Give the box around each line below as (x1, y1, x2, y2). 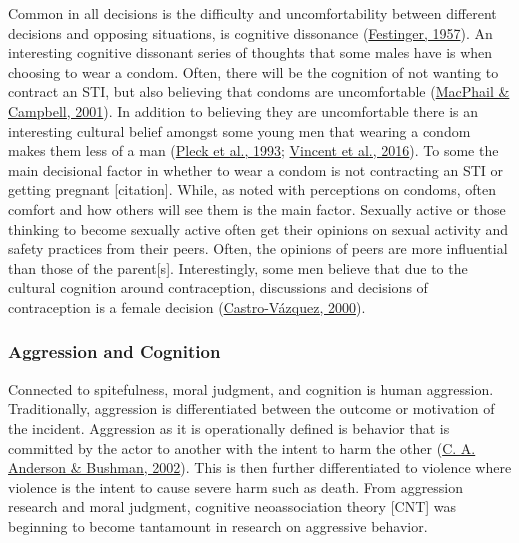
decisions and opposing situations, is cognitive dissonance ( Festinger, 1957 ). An (8, 22, 493, 43)
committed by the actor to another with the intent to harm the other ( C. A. (8, 437, 476, 458)
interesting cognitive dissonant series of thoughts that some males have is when (8, 42, 493, 63)
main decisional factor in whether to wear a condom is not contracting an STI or (8, 159, 503, 180)
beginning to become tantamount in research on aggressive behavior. (8, 515, 428, 536)
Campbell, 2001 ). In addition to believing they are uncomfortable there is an (8, 100, 479, 121)
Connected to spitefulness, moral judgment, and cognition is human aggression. (8, 378, 494, 399)
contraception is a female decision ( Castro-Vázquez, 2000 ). (8, 296, 366, 317)
